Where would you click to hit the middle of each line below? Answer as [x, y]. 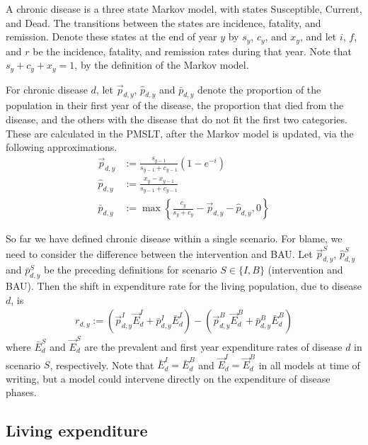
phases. [21, 392]
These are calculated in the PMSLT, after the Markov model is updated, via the [180, 133]
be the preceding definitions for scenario [131, 270]
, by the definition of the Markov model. [162, 65]
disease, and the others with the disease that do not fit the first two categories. [177, 119]
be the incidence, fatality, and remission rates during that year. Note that [192, 51]
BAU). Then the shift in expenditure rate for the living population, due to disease [184, 286]
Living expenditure [77, 430]
